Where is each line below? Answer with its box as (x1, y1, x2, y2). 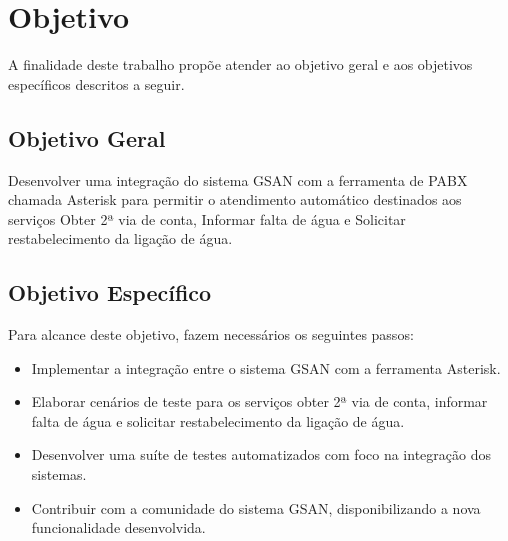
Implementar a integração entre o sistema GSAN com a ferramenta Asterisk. (31, 357, 501, 378)
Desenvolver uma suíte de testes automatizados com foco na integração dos (31, 444, 491, 465)
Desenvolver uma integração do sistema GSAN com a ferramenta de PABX (8, 169, 468, 190)
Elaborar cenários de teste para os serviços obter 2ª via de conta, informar (31, 391, 488, 412)
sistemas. (31, 464, 87, 485)
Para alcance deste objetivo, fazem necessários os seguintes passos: (8, 324, 414, 345)
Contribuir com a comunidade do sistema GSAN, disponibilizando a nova (31, 497, 481, 518)
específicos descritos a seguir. (8, 73, 185, 94)
